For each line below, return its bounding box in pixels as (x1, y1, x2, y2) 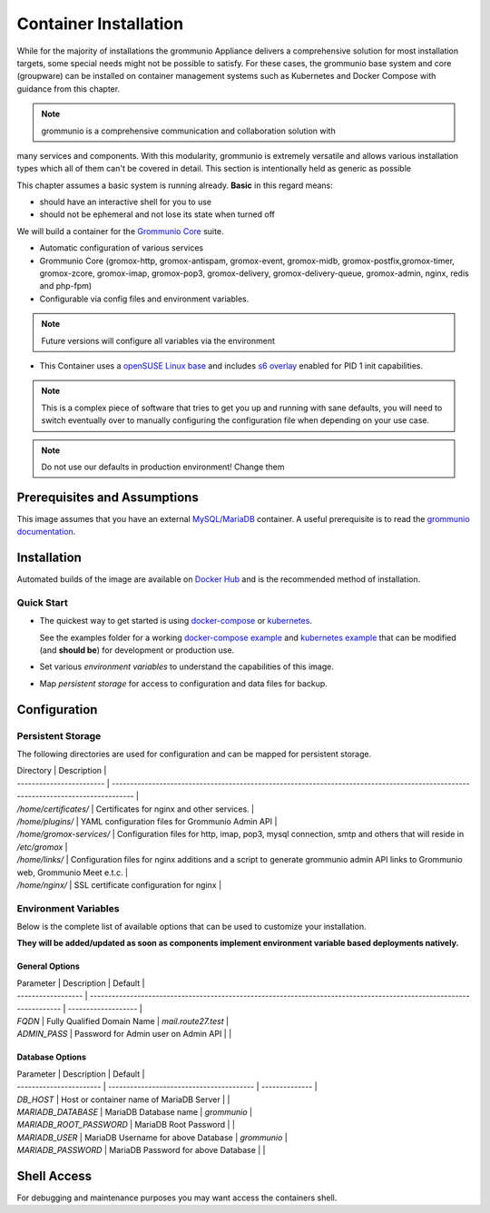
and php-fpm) (39, 281, 93, 291)
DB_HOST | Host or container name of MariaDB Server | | (16, 1094, 230, 1105)
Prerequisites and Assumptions (16, 489, 199, 505)
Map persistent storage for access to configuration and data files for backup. (39, 677, 328, 689)
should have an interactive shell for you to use (39, 196, 212, 208)
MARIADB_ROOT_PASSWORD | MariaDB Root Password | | (16, 1119, 236, 1130)
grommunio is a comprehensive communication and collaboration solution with (41, 125, 336, 136)
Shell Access (16, 1168, 93, 1184)
